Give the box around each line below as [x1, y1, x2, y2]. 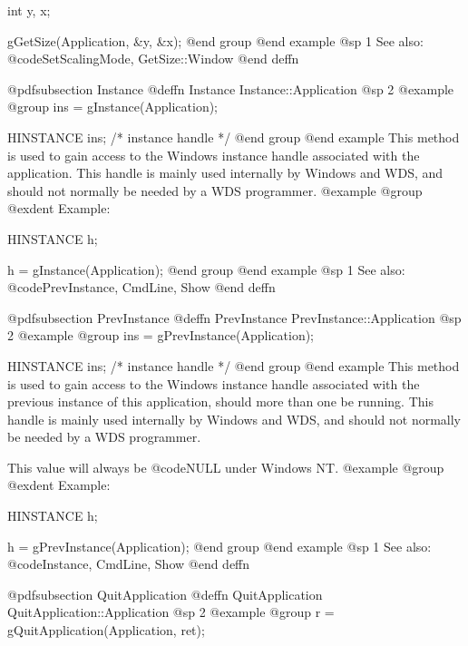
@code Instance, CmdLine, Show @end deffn [7, 554, 250, 573]
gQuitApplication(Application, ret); [7, 621, 205, 640]
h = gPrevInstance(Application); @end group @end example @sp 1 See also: [7, 536, 432, 555]
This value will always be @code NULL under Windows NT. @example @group [7, 457, 444, 476]
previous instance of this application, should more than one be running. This [7, 392, 434, 411]
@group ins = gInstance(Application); [7, 97, 219, 116]
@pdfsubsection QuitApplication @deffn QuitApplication [7, 584, 323, 603]
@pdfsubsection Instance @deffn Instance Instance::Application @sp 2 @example [7, 79, 454, 98]
